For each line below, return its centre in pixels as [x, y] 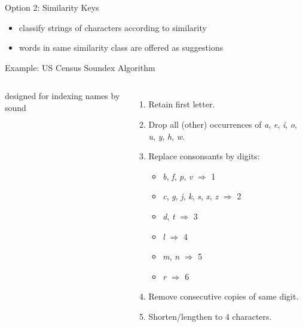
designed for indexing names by [62, 96]
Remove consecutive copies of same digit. [224, 296]
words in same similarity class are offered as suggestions [121, 47]
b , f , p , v [178, 176]
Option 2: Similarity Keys [52, 7]
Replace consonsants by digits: [204, 156]
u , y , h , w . [166, 136]
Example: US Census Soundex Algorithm [80, 67]
